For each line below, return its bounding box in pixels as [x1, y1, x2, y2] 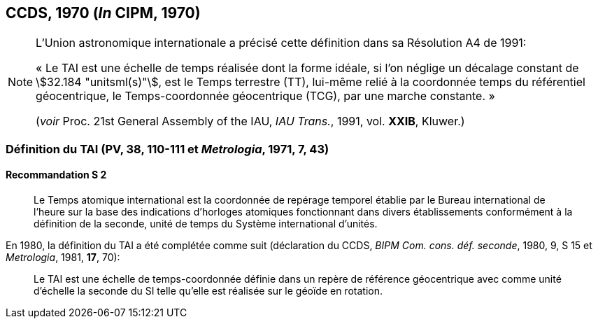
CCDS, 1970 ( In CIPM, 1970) [6, 4, 201, 22]
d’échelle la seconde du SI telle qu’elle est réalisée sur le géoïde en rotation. [34, 285, 383, 297]
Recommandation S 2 [6, 169, 107, 181]
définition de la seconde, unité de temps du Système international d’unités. [34, 218, 378, 230]
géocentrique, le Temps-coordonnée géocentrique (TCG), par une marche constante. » [36, 89, 495, 104]
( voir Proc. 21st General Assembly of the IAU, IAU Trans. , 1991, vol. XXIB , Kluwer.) [36, 114, 465, 129]
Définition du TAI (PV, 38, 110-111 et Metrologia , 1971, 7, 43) [6, 141, 329, 156]
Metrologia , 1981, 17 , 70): [6, 251, 120, 264]
